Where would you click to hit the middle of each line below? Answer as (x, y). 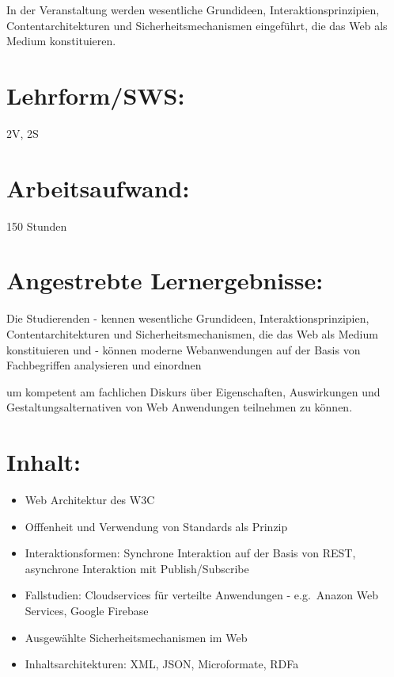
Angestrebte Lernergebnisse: (165, 280)
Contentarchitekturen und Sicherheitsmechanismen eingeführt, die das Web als (197, 25)
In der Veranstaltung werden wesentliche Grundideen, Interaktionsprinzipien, (193, 10)
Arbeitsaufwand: (98, 187)
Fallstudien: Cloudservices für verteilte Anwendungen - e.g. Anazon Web (202, 595)
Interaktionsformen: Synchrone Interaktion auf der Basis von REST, (190, 553)
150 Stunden (37, 226)
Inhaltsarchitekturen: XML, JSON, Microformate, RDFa (162, 664)
